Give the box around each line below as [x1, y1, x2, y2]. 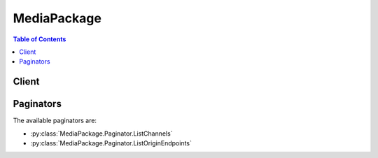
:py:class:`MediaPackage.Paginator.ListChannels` [30, 129, 173, 138]
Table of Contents [13, 35, 66, 43]
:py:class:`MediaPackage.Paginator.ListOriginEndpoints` [30, 139, 192, 148]
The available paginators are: [13, 116, 97, 125]
